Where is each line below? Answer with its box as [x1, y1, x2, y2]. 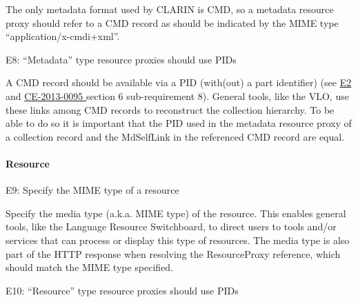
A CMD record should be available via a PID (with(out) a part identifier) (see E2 [6, 75, 352, 90]
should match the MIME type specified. [6, 260, 174, 274]
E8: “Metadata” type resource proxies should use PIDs [6, 52, 237, 66]
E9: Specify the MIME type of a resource [6, 183, 179, 197]
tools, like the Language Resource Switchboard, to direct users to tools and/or [6, 219, 337, 234]
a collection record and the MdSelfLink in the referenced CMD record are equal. [6, 129, 345, 143]
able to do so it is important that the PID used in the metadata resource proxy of [6, 116, 352, 130]
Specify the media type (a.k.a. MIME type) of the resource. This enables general [6, 205, 346, 220]
